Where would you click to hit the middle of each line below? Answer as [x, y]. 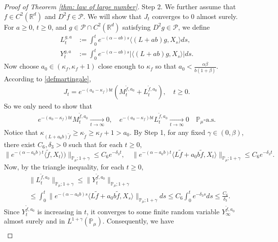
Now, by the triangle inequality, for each [64, 166]
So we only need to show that [48, 106]
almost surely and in [35, 221]
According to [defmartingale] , [48, 78]
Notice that [21, 132]
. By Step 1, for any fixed [167, 132]
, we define [194, 27]
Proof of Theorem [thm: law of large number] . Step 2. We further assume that [120, 6]
